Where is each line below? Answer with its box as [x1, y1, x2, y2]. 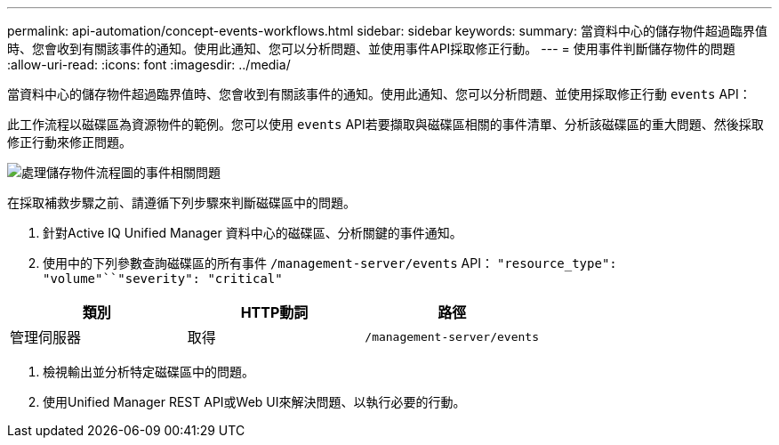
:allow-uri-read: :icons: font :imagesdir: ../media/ [7, 57, 291, 72]
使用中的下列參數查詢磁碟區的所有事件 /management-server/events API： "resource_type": [43, 255, 617, 271]
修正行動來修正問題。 [7, 134, 132, 150]
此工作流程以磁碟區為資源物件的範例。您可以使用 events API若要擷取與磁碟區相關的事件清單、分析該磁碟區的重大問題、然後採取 [7, 117, 764, 132]
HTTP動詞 [240, 303, 309, 321]
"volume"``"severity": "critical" [43, 271, 283, 286]
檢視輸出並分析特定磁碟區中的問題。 [43, 364, 254, 379]
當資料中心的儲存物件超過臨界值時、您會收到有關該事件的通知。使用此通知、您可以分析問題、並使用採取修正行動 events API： [7, 86, 751, 101]
